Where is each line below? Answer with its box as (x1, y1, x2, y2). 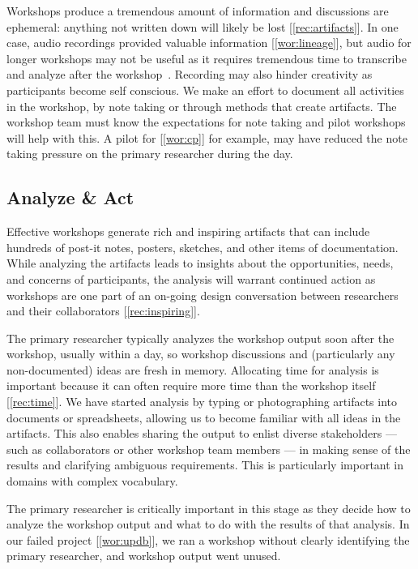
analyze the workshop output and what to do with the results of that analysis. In (6, 516, 410, 533)
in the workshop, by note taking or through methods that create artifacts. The (6, 97, 397, 114)
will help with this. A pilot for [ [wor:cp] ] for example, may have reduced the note (6, 129, 407, 146)
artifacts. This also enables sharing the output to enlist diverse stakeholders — (6, 425, 397, 442)
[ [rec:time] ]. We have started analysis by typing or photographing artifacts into (6, 393, 398, 410)
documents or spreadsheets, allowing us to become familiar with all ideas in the (6, 409, 401, 426)
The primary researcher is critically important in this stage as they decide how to (6, 499, 411, 516)
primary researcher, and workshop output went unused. (6, 547, 281, 564)
